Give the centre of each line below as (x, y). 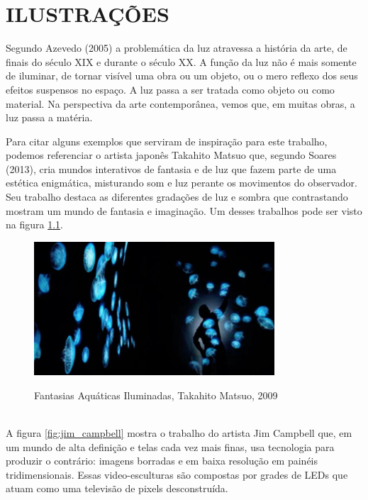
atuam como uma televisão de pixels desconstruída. (117, 488)
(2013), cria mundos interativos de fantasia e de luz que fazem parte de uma (171, 168)
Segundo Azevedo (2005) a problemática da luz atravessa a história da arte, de (177, 48)
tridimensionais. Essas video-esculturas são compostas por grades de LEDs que (177, 474)
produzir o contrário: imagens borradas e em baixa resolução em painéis (162, 461)
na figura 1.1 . (34, 224)
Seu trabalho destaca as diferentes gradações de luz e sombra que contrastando (177, 197)
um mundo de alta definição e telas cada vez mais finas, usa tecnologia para (170, 446)
